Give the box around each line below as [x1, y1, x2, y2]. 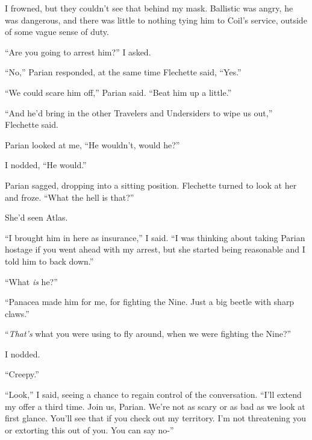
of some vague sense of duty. [5, 25, 109, 38]
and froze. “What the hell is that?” [5, 190, 134, 203]
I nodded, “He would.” [5, 159, 87, 171]
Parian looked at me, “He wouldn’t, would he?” [5, 138, 180, 151]
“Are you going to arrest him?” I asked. [5, 45, 151, 58]
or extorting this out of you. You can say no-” [5, 423, 174, 436]
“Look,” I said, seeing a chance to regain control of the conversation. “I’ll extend [5, 388, 302, 401]
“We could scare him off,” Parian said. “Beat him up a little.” [5, 86, 232, 98]
